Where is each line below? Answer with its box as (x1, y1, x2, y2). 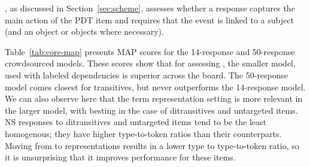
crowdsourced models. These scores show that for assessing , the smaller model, (5, 57, 296, 69)
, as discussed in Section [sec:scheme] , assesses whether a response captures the (5, 2, 295, 14)
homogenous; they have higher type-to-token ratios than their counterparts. (5, 127, 282, 139)
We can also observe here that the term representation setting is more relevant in (5, 92, 303, 105)
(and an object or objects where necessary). (5, 25, 164, 38)
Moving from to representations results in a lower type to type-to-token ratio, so (5, 139, 299, 151)
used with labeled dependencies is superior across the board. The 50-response (5, 68, 288, 81)
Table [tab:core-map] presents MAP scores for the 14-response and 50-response (5, 45, 295, 57)
